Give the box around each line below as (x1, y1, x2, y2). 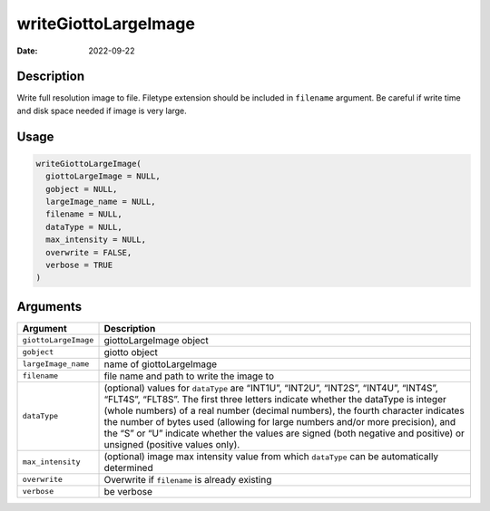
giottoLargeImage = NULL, (45, 171, 161, 181)
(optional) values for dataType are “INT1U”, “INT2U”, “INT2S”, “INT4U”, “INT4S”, (103, 381, 439, 394)
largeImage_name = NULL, (45, 197, 156, 207)
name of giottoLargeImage (103, 358, 218, 371)
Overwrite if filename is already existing (103, 473, 272, 486)
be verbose (103, 485, 153, 497)
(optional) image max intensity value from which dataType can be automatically (103, 449, 439, 462)
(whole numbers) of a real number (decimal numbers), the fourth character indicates (103, 404, 465, 417)
